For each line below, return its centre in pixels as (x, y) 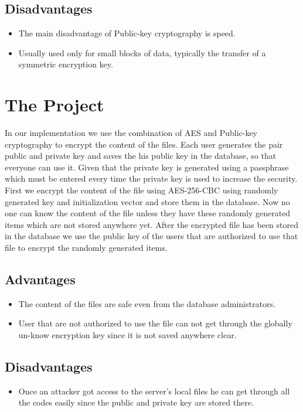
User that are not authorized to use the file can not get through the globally (155, 323)
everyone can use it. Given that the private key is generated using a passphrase (147, 167)
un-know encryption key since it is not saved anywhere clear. (127, 335)
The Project (55, 105)
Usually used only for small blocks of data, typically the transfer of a (142, 52)
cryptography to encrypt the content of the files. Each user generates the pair (144, 144)
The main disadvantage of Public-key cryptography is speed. (127, 33)
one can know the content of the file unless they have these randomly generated (148, 213)
